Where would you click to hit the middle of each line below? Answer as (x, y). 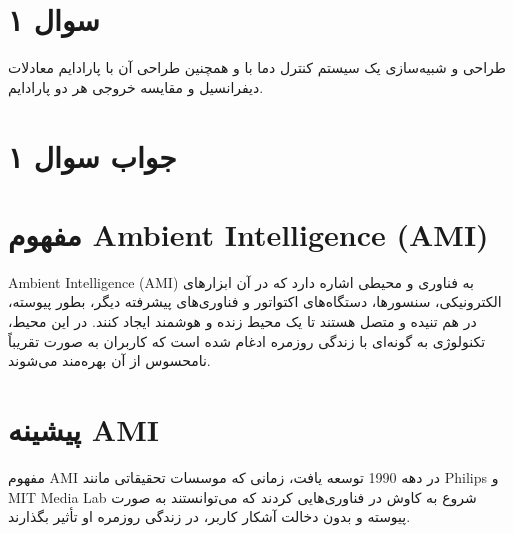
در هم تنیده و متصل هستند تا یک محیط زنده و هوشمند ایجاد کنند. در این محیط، (242, 321)
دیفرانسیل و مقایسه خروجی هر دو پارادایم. (136, 86)
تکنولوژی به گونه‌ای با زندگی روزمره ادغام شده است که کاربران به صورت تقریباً (247, 340)
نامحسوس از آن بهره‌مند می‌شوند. (109, 360)
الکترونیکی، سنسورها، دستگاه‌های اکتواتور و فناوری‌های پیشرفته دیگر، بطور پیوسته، (255, 301)
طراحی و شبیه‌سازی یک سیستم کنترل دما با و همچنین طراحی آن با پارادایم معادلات (257, 67)
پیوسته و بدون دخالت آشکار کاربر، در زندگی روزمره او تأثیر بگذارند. (209, 516)
